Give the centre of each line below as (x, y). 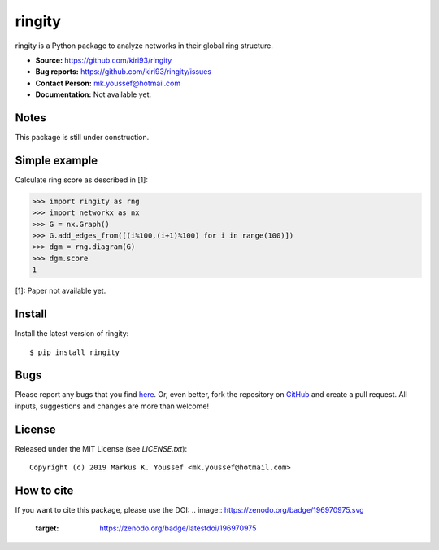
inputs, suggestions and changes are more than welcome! (112, 406)
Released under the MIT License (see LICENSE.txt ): (101, 448)
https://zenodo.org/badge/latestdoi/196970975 (178, 528)
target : (47, 528)
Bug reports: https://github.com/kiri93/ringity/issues (123, 72)
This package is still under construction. (82, 137)
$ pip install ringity (75, 352)
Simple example (57, 160)
